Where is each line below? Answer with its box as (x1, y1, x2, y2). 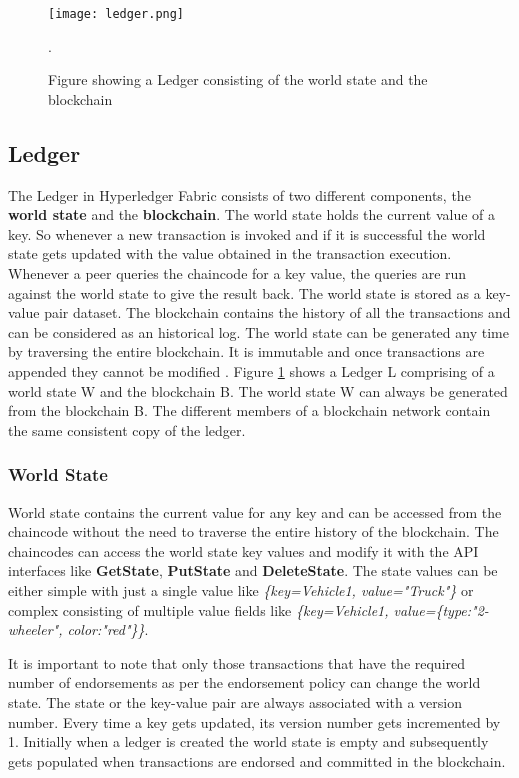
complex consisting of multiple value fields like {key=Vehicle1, (8, 599, 389, 620)
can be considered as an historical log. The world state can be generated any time (8, 321, 509, 342)
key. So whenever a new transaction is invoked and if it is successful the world (8, 223, 486, 244)
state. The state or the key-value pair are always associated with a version (8, 691, 462, 712)
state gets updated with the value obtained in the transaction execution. (8, 243, 452, 264)
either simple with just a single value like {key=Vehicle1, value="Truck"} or (8, 579, 474, 600)
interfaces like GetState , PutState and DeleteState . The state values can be (8, 560, 498, 581)
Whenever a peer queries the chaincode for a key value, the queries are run (8, 263, 467, 284)
